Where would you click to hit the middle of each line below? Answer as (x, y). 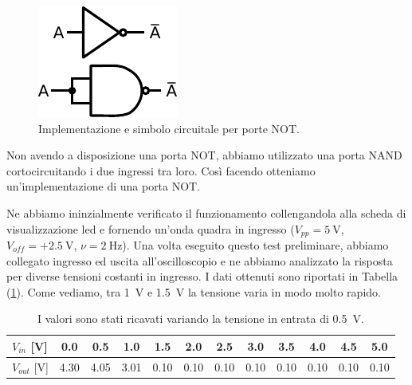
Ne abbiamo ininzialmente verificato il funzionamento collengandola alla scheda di (206, 212)
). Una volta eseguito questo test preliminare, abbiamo (255, 245)
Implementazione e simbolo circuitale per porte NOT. (169, 128)
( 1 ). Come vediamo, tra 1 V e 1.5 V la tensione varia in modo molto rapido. (194, 291)
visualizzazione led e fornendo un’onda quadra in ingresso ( (151, 228)
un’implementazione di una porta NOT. (104, 186)
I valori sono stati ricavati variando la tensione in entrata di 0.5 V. (200, 318)
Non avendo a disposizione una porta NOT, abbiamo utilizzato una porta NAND (204, 155)
